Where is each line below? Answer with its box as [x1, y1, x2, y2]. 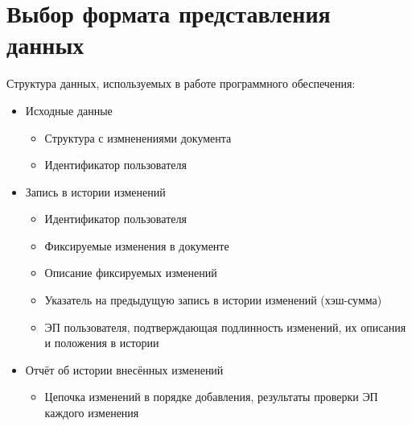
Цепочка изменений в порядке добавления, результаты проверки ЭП [44, 388, 378, 405]
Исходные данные [25, 101, 113, 118]
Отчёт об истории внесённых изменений [25, 361, 224, 378]
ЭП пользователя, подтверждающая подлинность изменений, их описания [44, 318, 406, 335]
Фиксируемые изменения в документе [44, 237, 229, 254]
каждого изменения [44, 404, 139, 421]
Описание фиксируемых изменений [44, 264, 217, 281]
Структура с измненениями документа [44, 129, 232, 146]
